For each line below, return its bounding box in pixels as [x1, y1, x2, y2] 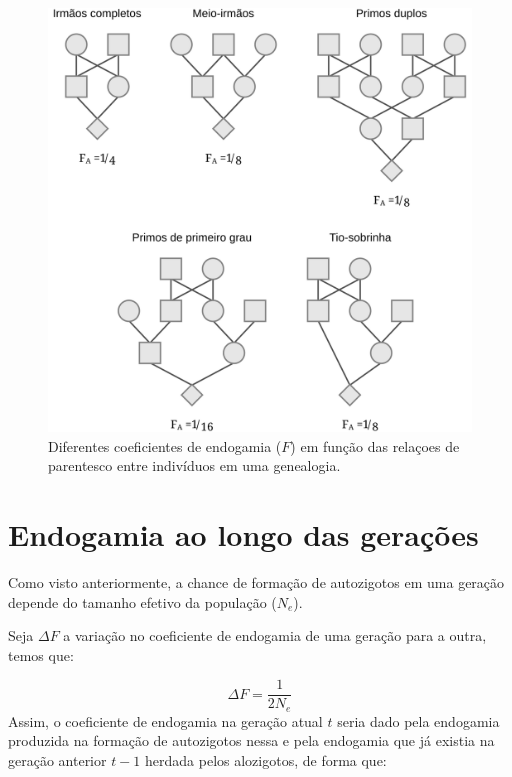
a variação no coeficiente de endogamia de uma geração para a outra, [63, 625, 487, 646]
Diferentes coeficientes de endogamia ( [48, 435, 282, 456]
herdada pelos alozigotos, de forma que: [145, 749, 387, 770]
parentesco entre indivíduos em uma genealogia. [48, 455, 341, 476]
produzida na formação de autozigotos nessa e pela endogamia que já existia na [8, 730, 495, 751]
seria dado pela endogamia [337, 710, 500, 731]
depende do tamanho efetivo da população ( [8, 591, 277, 612]
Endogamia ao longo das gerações [8, 513, 479, 554]
